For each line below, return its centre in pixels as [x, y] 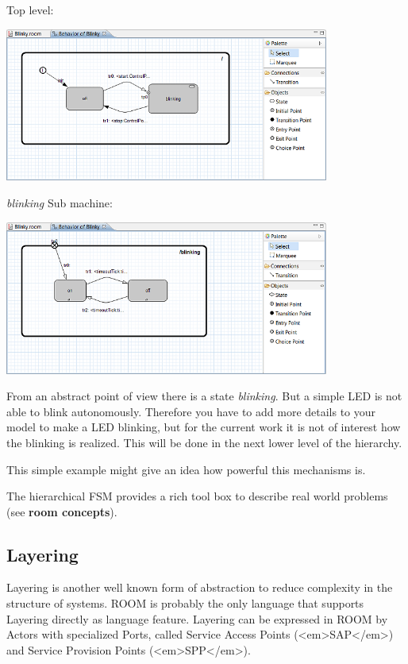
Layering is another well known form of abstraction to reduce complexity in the [200, 587]
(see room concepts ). [62, 511]
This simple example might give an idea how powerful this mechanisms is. [186, 469]
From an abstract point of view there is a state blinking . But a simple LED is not [204, 396]
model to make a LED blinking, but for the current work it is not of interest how [204, 427]
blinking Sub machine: [60, 203]
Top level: [30, 10]
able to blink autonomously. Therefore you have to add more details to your [191, 411]
